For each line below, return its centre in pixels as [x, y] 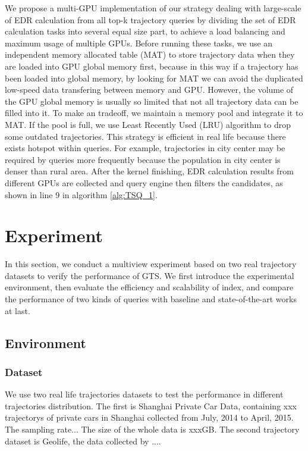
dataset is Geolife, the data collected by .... [83, 441]
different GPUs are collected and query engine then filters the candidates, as [144, 182]
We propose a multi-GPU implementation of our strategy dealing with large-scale [153, 8]
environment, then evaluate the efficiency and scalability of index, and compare [149, 287]
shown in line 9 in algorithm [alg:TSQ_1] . [81, 194]
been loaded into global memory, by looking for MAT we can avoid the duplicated [154, 78]
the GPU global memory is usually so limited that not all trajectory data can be [152, 101]
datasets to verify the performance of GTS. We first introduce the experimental [150, 275]
